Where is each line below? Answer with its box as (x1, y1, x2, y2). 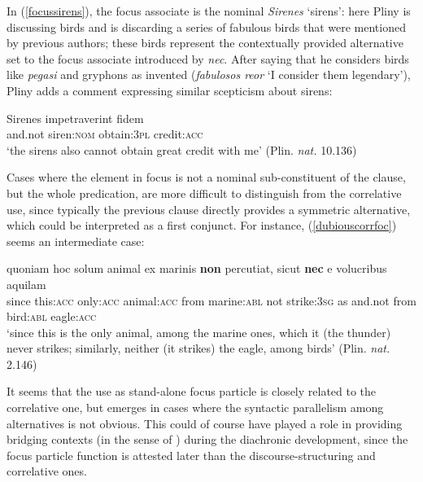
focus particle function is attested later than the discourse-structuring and (7, 446, 376, 463)
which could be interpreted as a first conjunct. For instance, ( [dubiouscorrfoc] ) (7, 217, 397, 234)
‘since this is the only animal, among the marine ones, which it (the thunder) (7, 323, 391, 340)
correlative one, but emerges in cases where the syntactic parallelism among (7, 399, 384, 416)
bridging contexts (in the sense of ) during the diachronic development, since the (7, 431, 408, 448)
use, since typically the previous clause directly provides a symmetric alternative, (7, 200, 411, 217)
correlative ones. (7, 462, 87, 480)
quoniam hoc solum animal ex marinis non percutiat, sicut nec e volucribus (7, 260, 387, 277)
